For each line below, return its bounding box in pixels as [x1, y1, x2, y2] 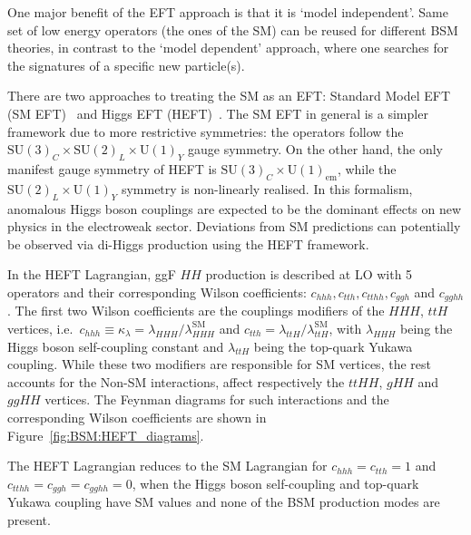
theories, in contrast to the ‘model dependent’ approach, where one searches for [7, 38, 449, 57]
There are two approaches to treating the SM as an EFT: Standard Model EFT [7, 86, 451, 105]
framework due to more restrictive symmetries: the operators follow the [7, 122, 404, 141]
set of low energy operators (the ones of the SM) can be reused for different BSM [7, 20, 458, 39]
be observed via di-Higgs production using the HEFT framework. [7, 234, 369, 253]
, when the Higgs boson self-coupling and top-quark [132, 473, 419, 492]
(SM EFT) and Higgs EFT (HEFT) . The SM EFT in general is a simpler [7, 103, 428, 122]
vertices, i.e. [7, 318, 74, 337]
